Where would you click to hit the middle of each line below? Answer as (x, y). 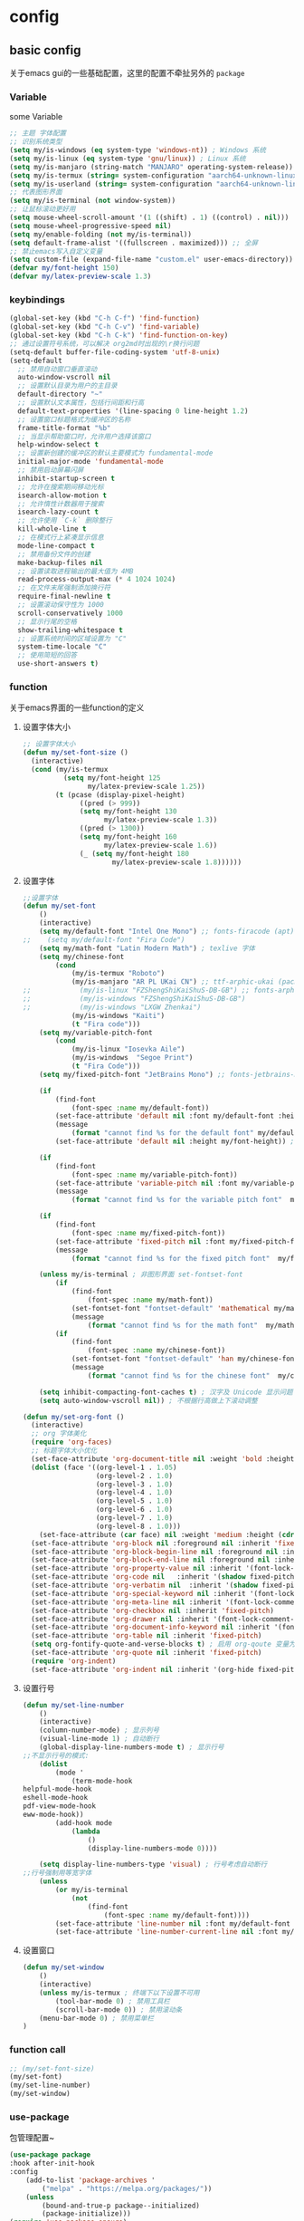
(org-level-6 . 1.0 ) (134, 1510)
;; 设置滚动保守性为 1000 (61, 605)
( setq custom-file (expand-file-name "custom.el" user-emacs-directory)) (152, 260)
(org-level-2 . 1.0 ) (134, 1476)
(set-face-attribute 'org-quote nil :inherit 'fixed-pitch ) (147, 1653)
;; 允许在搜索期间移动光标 (61, 486)
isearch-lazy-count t (58, 512)
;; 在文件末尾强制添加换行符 (64, 588)
